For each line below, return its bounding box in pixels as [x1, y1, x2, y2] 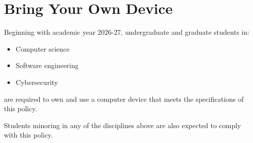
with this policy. [4, 130, 53, 140]
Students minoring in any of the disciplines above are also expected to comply [4, 120, 241, 130]
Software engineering [15, 60, 79, 71]
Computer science [15, 43, 70, 54]
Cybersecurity [15, 76, 58, 87]
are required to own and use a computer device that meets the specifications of [4, 93, 244, 104]
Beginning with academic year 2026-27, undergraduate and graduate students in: [4, 27, 250, 37]
